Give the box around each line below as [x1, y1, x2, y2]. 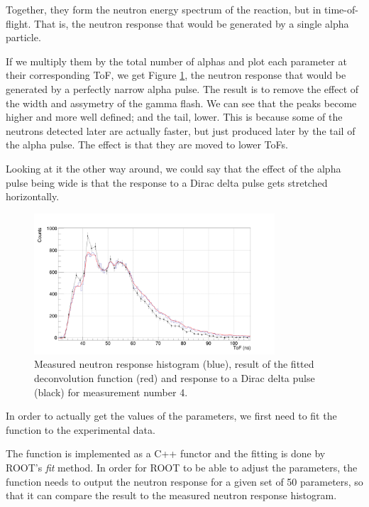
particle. [6, 30, 41, 45]
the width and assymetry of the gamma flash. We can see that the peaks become [6, 95, 357, 110]
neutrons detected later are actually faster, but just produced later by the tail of [6, 123, 356, 138]
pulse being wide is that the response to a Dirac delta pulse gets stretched [6, 175, 328, 190]
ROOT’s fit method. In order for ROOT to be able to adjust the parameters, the [6, 459, 358, 474]
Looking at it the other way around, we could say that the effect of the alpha [6, 160, 341, 175]
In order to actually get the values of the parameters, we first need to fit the [6, 408, 337, 423]
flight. [6, 16, 31, 31]
